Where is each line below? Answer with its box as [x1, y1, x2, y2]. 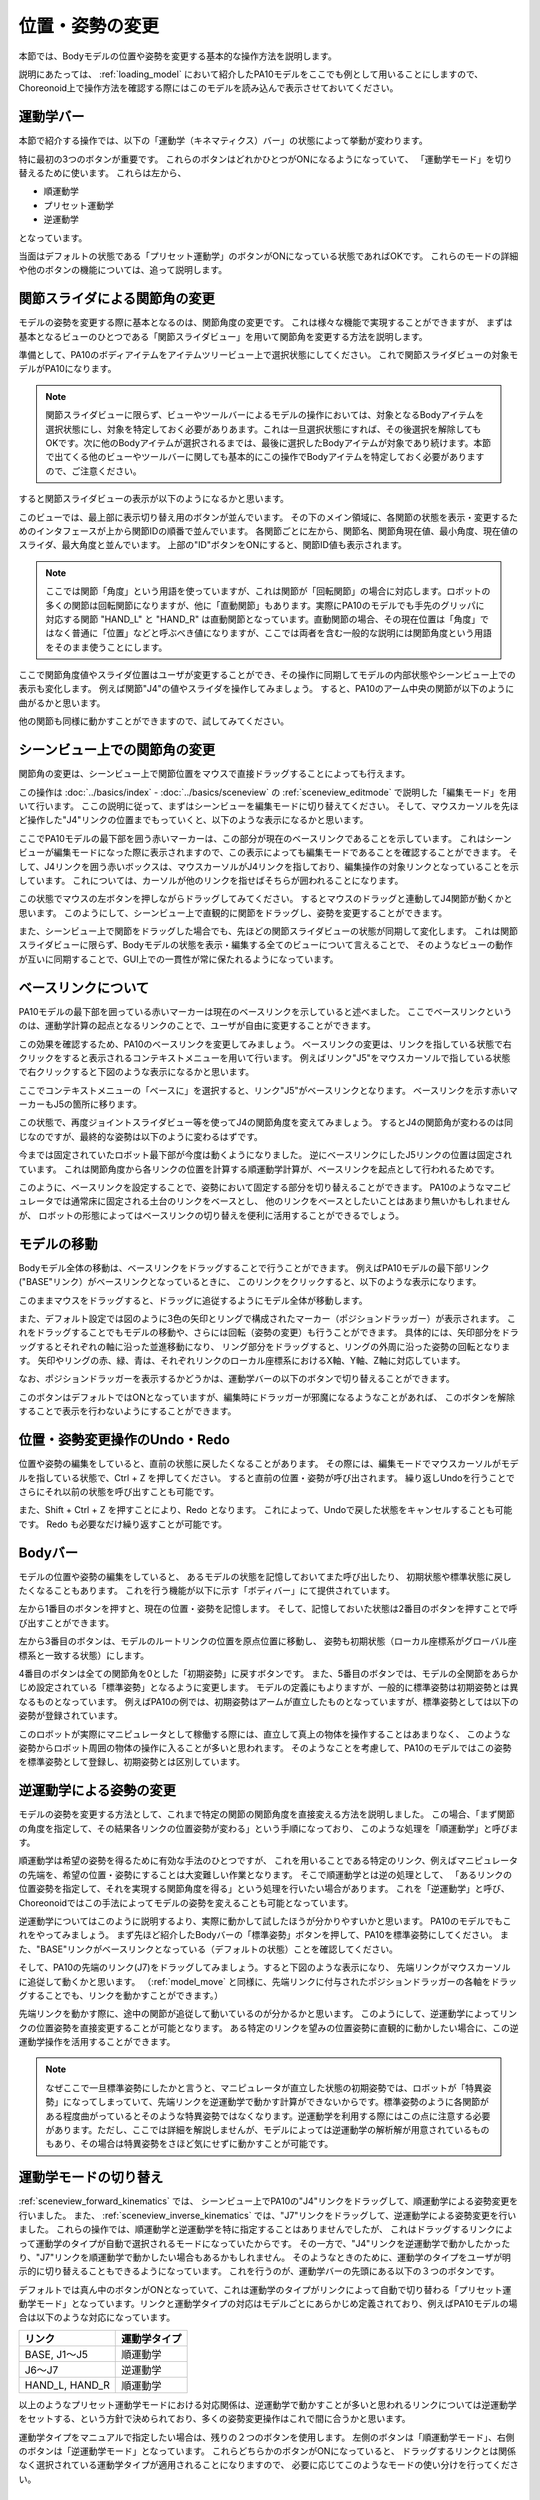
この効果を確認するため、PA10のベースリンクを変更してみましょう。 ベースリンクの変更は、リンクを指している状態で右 [18, 1038, 512, 1050]
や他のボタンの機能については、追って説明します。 [18, 264, 228, 276]
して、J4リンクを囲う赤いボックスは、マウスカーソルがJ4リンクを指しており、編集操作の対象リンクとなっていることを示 [18, 860, 520, 872]
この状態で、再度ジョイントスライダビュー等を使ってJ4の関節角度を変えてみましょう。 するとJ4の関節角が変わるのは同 [18, 1116, 514, 1129]
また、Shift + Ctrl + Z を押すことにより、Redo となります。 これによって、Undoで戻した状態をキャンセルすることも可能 [18, 1504, 513, 1516]
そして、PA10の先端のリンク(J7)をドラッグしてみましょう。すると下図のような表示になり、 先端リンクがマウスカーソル [18, 1961, 511, 1974]
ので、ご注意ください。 [45, 465, 142, 477]
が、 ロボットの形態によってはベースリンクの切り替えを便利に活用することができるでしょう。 [18, 1209, 405, 1221]
